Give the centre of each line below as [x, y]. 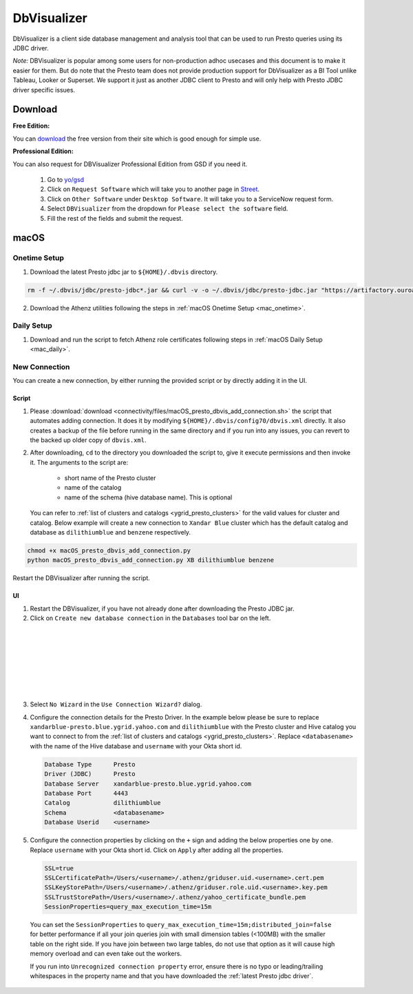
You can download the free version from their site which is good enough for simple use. [137, 139]
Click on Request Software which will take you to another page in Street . [153, 189]
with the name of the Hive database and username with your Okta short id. [136, 746]
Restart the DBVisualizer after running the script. [82, 578]
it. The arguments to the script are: [79, 462]
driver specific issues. [44, 90]
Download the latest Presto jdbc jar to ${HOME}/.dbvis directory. [124, 272]
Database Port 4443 [86, 793]
